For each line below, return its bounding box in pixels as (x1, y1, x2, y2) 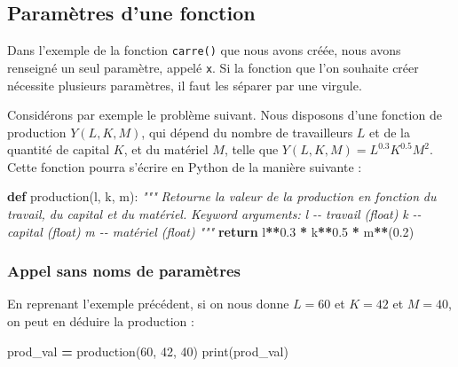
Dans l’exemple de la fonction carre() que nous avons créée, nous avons (7, 41, 401, 59)
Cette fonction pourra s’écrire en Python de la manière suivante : (7, 157, 362, 176)
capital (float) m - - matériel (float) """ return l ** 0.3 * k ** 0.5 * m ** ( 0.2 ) (7, 222, 415, 240)
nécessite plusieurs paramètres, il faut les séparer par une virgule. (7, 75, 362, 94)
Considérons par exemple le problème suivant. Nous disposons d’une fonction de (7, 105, 442, 124)
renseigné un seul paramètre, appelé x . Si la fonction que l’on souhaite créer (7, 58, 419, 76)
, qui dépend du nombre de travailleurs (141, 122, 353, 141)
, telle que (224, 140, 279, 159)
